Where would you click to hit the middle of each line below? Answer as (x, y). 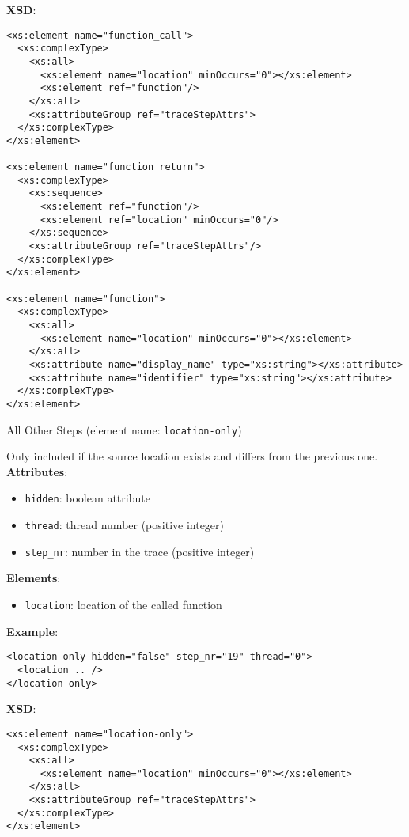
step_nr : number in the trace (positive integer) (140, 551)
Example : (32, 631)
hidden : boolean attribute (87, 498)
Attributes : (37, 471)
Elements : (34, 578)
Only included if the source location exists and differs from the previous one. (192, 456)
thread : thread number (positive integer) (125, 525)
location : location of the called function (123, 605)
